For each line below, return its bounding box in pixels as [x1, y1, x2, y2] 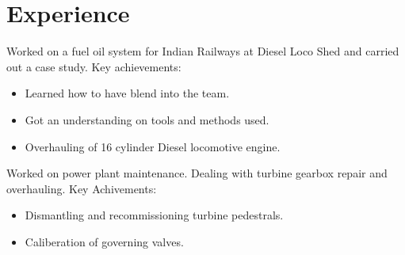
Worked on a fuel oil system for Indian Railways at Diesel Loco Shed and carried [6, 43, 399, 59]
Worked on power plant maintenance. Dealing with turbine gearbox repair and [6, 165, 388, 181]
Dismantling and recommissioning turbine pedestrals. [25, 207, 284, 223]
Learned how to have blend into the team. [25, 85, 230, 101]
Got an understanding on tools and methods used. [25, 111, 269, 127]
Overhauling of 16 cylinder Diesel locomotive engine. [25, 138, 281, 154]
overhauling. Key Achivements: [6, 180, 157, 196]
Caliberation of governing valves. [25, 233, 184, 249]
